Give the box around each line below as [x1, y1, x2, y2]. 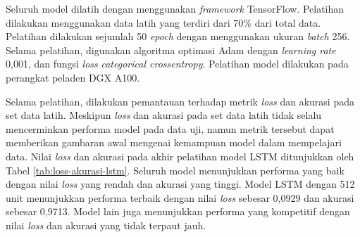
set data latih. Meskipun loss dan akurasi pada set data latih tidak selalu [6, 108, 322, 122]
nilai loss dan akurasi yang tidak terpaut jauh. [6, 217, 206, 232]
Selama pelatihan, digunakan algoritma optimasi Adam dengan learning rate [6, 42, 336, 57]
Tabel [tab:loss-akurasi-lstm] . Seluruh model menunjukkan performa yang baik [6, 162, 345, 177]
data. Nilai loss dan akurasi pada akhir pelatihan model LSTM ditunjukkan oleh [6, 148, 354, 163]
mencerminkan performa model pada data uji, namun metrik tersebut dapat [6, 121, 335, 136]
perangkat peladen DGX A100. [6, 70, 140, 84]
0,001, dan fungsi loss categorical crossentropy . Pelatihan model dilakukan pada [6, 56, 349, 71]
